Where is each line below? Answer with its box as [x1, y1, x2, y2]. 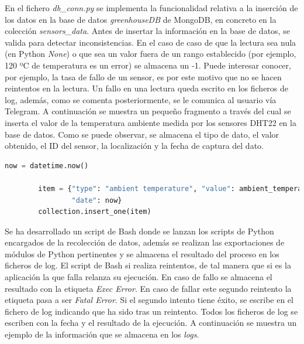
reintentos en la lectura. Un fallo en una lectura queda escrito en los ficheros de [5, 82, 289, 94]
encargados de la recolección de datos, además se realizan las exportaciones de [5, 236, 285, 248]
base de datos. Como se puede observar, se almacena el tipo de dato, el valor [5, 128, 279, 140]
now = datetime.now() [5, 161, 89, 170]
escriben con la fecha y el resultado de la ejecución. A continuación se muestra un [5, 316, 297, 329]
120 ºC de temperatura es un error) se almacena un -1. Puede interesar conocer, [5, 59, 291, 71]
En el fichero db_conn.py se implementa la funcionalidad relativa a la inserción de [5, 2, 298, 13]
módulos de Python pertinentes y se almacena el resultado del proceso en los [5, 247, 279, 260]
